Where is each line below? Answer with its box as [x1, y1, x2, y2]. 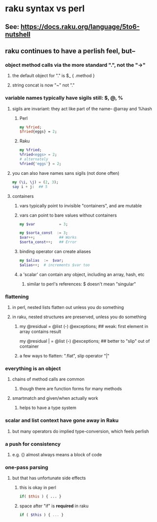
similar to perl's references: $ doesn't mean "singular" [26, 281, 136, 287]
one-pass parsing [5, 464, 48, 470]
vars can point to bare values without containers [19, 212, 117, 218]
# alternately [19, 157, 48, 162]
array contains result [19, 329, 61, 334]
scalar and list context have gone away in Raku [5, 417, 119, 424]
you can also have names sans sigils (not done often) [12, 170, 120, 176]
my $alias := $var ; [19, 258, 64, 263]
